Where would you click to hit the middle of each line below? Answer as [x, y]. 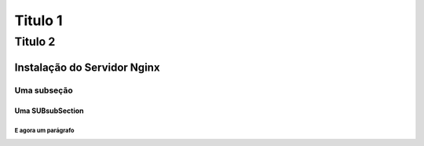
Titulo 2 [35, 42]
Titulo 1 [38, 20]
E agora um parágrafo [44, 131]
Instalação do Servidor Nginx [87, 67]
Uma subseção [44, 90]
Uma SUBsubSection [49, 111]
